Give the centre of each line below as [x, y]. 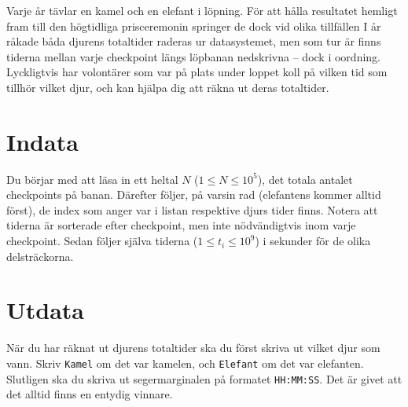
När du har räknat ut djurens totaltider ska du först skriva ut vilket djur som [193, 348]
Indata [42, 141]
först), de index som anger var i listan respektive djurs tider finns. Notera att [192, 209]
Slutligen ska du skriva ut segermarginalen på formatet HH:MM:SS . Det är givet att [204, 378]
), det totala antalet [305, 179]
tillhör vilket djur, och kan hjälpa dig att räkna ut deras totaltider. [168, 87]
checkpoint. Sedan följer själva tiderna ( [102, 241]
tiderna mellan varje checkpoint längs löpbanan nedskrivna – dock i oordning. [193, 56]
